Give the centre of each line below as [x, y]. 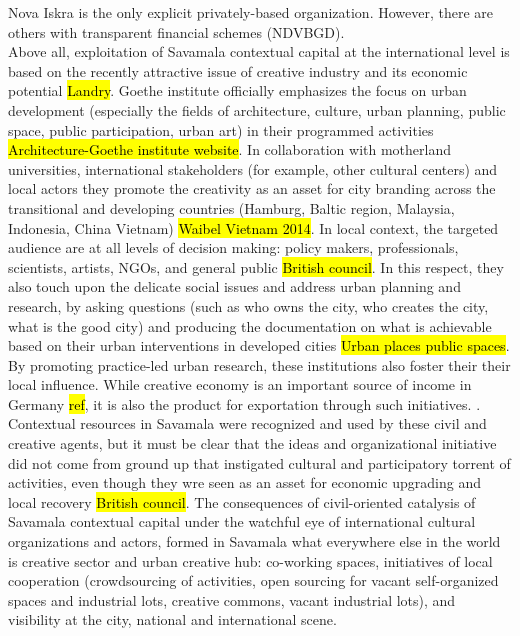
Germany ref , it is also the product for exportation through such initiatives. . [244, 403]
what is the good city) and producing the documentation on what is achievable [250, 325]
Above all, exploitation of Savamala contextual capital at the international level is [259, 51]
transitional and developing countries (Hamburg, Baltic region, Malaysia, [231, 207]
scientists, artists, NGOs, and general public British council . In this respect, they [256, 266]
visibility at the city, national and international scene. [172, 619]
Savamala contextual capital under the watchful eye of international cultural [242, 521]
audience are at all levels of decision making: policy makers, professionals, [233, 247]
